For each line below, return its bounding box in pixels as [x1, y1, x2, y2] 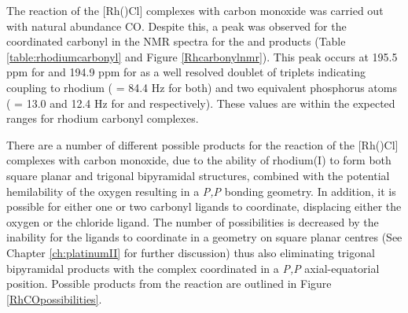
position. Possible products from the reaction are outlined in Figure [6, 275, 332, 292]
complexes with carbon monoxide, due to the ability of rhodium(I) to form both [6, 152, 391, 168]
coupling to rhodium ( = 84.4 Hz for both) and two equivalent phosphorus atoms [6, 79, 397, 95]
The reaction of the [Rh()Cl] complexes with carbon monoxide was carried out [6, 2, 384, 18]
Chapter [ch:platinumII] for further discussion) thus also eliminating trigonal [6, 244, 375, 260]
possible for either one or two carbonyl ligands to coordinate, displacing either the [6, 198, 402, 215]
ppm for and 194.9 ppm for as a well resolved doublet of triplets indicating [6, 64, 366, 80]
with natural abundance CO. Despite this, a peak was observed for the [6, 17, 347, 34]
